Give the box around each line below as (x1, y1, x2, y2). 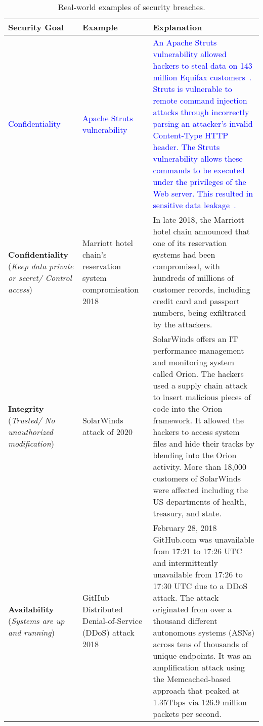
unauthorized (8, 426, 53, 438)
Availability (8, 603, 54, 615)
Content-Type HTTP (153, 129, 229, 141)
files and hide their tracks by (153, 438, 254, 449)
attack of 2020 (82, 426, 133, 438)
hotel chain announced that (153, 225, 250, 237)
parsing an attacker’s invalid (153, 118, 253, 129)
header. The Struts (153, 141, 220, 153)
